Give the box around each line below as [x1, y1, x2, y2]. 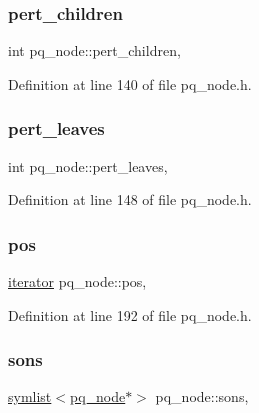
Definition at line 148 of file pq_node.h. [8, 189, 252, 210]
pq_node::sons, [155, 386, 249, 407]
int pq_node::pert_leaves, [8, 155, 168, 176]
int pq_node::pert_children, [8, 40, 181, 61]
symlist [8, 386, 52, 407]
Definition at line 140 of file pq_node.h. [8, 73, 252, 94]
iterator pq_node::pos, [8, 271, 147, 292]
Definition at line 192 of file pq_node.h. [8, 304, 252, 325]
